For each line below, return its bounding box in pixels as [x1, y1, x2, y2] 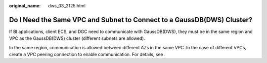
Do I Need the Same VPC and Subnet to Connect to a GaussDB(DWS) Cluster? [9, 15, 253, 24]
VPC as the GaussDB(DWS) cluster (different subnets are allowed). [9, 35, 145, 41]
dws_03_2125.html [48, 3, 86, 8]
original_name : [9, 3, 41, 8]
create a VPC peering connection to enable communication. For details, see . [9, 52, 166, 58]
